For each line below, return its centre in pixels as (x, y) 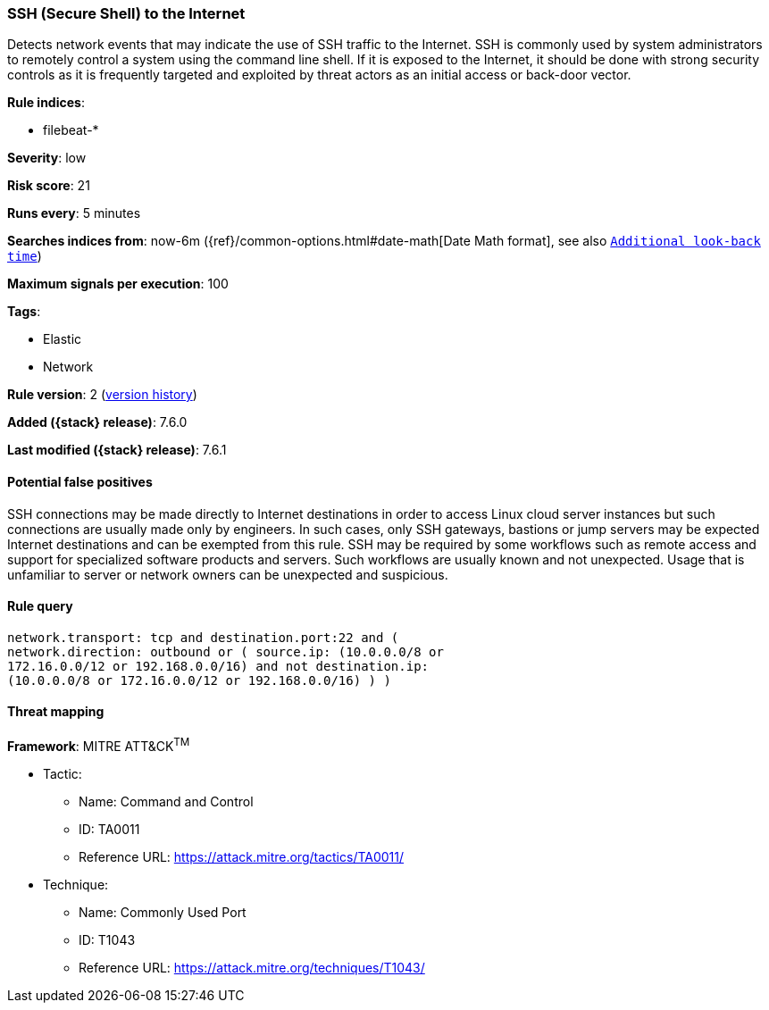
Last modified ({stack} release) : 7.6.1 (117, 450)
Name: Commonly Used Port (163, 912)
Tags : (24, 312)
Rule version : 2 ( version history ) (102, 395)
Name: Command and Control (166, 801)
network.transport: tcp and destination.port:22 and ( (203, 637)
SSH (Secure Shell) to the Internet (126, 13)
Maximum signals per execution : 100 (118, 284)
